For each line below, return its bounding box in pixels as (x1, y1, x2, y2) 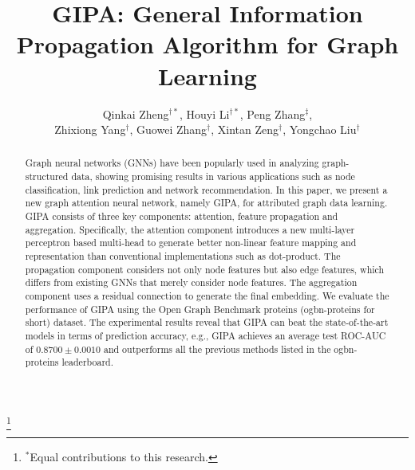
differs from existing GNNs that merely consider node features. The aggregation (25, 276, 358, 289)
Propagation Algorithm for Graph (16, 28, 399, 61)
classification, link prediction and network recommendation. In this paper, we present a (25, 182, 388, 196)
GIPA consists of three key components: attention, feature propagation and (25, 210, 338, 223)
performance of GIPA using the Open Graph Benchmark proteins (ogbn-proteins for (25, 302, 375, 315)
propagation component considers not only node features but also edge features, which (25, 262, 385, 276)
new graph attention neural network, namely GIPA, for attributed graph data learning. (25, 196, 388, 210)
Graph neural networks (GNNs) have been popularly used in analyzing (25, 156, 319, 170)
